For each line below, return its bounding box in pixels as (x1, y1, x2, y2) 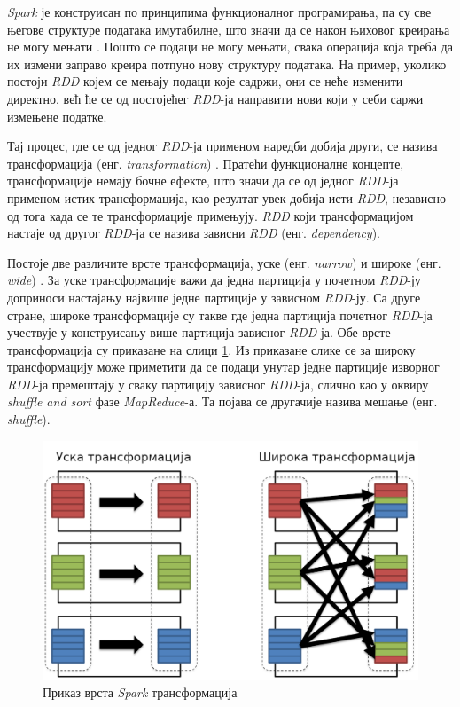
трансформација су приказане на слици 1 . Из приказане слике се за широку (7, 340, 416, 358)
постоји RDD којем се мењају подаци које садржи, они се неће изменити (7, 72, 403, 90)
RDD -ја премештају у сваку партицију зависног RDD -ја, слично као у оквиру (7, 374, 429, 393)
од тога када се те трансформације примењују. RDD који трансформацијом (7, 206, 414, 224)
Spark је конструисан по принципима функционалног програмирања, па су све (7, 3, 432, 20)
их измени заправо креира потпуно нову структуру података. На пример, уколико (7, 54, 447, 73)
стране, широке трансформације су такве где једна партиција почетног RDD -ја (7, 305, 433, 324)
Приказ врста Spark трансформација (43, 682, 238, 701)
